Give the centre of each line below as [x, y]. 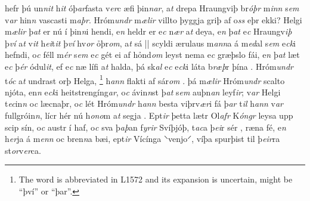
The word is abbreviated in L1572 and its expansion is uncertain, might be [156, 179]
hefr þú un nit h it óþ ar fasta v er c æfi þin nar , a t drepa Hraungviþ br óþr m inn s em [152, 8]
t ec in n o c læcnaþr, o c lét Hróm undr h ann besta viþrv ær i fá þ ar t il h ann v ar [144, 103]
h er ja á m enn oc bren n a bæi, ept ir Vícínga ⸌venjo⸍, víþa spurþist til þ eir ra [142, 139]
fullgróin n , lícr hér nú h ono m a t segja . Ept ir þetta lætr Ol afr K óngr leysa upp [149, 115]
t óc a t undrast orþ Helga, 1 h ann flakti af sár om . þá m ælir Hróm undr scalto [145, 79]
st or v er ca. [23, 150]
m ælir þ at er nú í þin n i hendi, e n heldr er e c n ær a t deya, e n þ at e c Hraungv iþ [148, 31]
